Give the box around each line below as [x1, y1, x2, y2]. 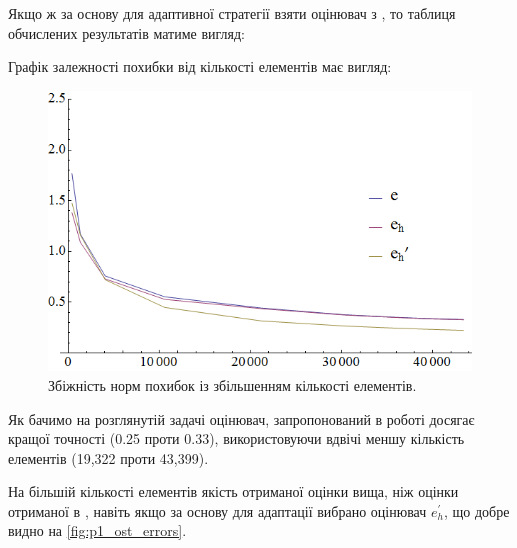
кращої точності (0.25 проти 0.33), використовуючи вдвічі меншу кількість [8, 428, 465, 449]
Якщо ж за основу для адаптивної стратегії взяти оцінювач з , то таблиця [8, 3, 456, 23]
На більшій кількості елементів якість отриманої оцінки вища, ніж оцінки [8, 481, 459, 502]
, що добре [443, 500, 510, 521]
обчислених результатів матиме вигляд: [8, 22, 245, 43]
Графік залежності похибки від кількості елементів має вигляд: [8, 56, 392, 77]
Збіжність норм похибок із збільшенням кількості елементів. [48, 374, 417, 395]
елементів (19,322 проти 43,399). [8, 447, 209, 468]
